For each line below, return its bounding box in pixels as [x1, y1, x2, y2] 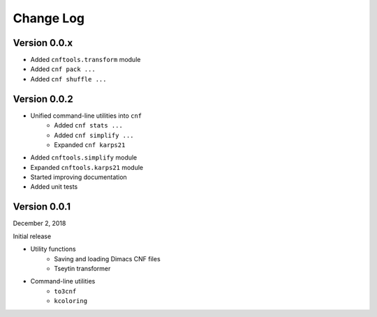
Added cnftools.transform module [30, 56, 141, 64]
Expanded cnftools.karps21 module [30, 163, 144, 171]
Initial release [13, 232, 52, 240]
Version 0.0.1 [13, 201, 71, 212]
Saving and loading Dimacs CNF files [54, 254, 161, 263]
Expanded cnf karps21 [54, 140, 126, 149]
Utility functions [30, 245, 76, 254]
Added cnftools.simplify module [30, 153, 138, 162]
